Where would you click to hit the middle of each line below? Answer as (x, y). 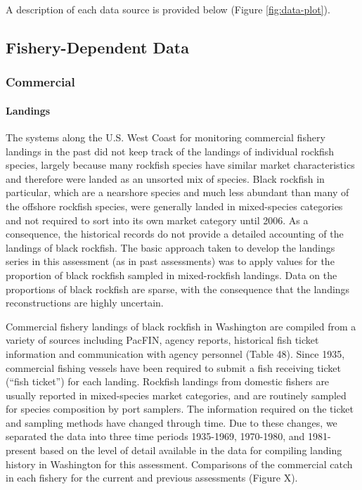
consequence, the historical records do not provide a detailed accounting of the (175, 234)
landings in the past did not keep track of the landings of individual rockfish (170, 151)
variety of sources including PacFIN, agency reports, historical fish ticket (162, 340)
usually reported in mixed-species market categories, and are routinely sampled (176, 395)
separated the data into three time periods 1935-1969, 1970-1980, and (155, 436)
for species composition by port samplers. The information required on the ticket (180, 409)
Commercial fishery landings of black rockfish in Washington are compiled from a (181, 326)
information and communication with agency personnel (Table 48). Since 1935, (175, 353)
